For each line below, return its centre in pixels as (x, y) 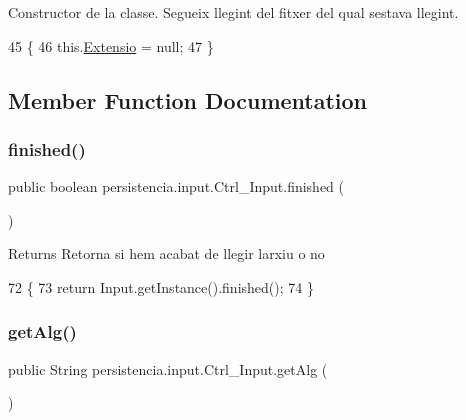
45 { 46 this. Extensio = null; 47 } (111, 45)
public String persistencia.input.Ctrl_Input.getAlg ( (168, 368)
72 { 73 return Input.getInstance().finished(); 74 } (161, 286)
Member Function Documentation (188, 99)
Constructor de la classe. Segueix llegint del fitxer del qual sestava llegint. (233, 12)
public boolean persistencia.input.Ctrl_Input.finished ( (176, 186)
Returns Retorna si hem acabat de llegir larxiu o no (166, 253)
